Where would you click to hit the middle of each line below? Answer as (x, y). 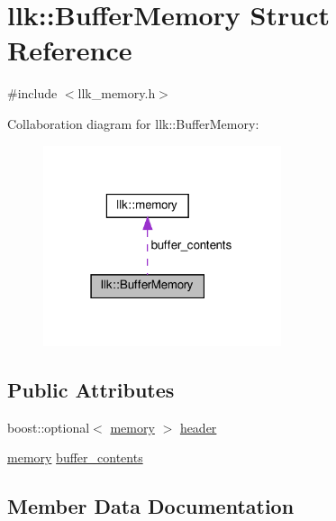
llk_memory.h (117, 93)
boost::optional (49, 427)
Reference (70, 50)
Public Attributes (91, 389)
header (198, 427)
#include (32, 93)
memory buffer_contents (75, 457)
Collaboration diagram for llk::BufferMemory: (133, 123)
